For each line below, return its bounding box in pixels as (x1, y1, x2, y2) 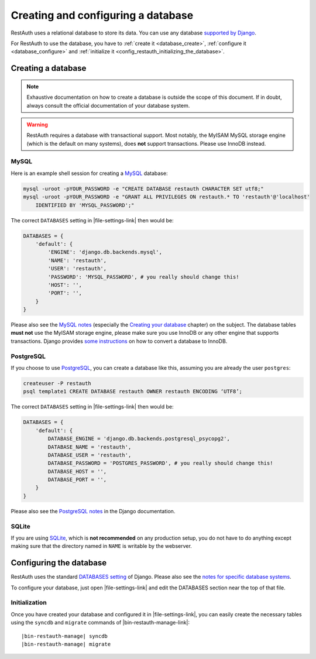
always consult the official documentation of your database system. (26, 102, 190, 109)
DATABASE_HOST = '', (47, 468, 107, 475)
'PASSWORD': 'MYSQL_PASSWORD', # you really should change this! (47, 273, 239, 280)
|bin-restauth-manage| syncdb (21, 633, 108, 639)
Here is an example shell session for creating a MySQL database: (11, 170, 168, 177)
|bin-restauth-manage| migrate (21, 641, 111, 647)
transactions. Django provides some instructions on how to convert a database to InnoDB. (11, 337, 228, 345)
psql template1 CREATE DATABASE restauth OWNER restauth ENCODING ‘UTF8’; (23, 388, 243, 395)
